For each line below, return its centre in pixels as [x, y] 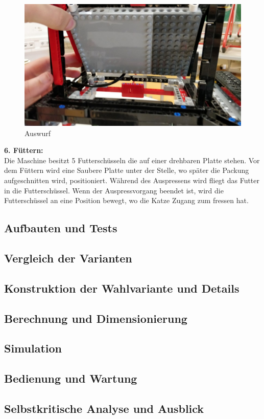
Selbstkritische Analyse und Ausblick [104, 408]
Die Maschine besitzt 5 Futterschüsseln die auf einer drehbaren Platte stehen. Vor [132, 160]
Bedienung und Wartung [71, 378]
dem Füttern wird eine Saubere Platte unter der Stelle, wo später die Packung [127, 170]
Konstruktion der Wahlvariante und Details [122, 288]
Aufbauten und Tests [61, 228]
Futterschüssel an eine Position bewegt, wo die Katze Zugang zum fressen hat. [126, 200]
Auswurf [38, 133]
